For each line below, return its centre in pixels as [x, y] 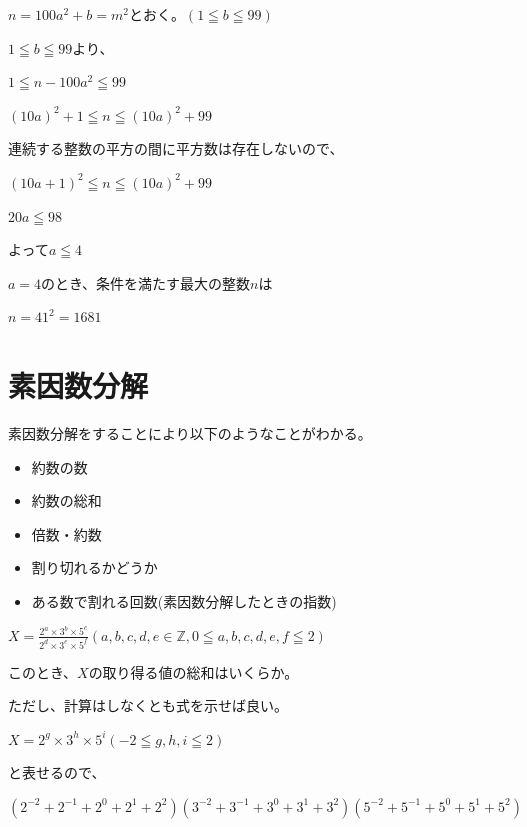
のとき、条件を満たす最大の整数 [146, 282]
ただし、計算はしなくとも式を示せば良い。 [148, 705]
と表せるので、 [57, 772]
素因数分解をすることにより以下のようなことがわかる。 [190, 433]
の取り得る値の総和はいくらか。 [193, 671]
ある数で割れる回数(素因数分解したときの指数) [184, 601]
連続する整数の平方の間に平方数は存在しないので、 [176, 148]
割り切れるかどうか [94, 567]
